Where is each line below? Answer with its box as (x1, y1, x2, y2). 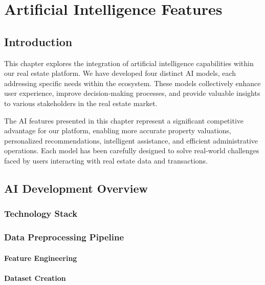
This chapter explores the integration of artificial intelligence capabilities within (4, 57, 254, 68)
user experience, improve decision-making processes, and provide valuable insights (4, 88, 260, 98)
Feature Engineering (4, 252, 77, 263)
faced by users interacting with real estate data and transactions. (4, 155, 208, 166)
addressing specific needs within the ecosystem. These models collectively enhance (4, 77, 261, 88)
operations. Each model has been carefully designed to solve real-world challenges (4, 145, 259, 156)
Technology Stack (4, 207, 78, 220)
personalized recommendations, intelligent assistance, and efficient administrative (4, 135, 258, 146)
